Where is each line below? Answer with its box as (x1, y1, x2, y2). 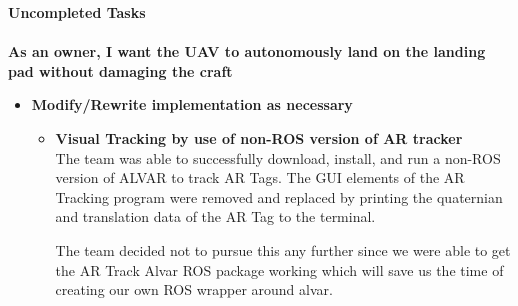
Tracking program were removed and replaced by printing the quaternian (55, 186, 503, 207)
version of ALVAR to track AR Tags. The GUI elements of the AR (55, 167, 465, 188)
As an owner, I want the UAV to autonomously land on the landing (8, 41, 486, 62)
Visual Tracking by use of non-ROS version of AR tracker (55, 127, 463, 148)
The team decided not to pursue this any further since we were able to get (55, 239, 511, 260)
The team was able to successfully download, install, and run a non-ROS (55, 147, 501, 168)
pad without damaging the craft (8, 60, 233, 81)
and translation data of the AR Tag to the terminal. (55, 206, 376, 227)
